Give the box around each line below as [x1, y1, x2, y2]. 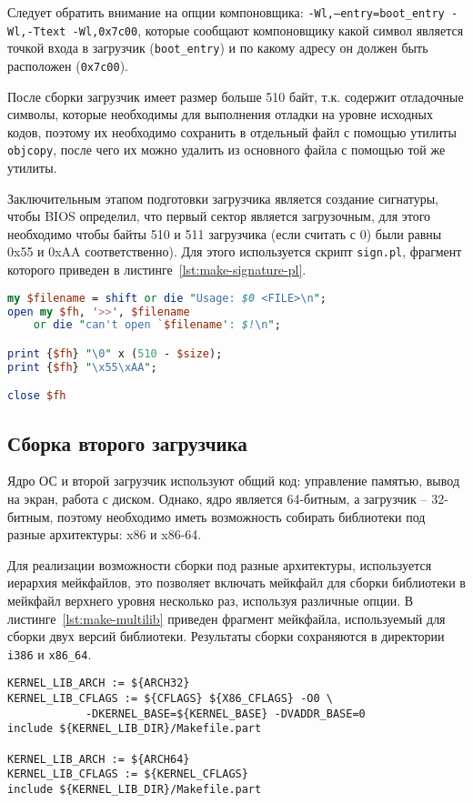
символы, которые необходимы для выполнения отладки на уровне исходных [7, 105, 433, 124]
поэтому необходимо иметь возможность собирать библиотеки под [57, 507, 426, 526]
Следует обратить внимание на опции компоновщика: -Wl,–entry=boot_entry [7, 3, 445, 21]
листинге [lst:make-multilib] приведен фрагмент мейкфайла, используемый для [7, 608, 446, 627]
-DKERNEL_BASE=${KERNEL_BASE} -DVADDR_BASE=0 [85, 707, 366, 720]
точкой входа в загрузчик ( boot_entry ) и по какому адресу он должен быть [7, 38, 428, 57]
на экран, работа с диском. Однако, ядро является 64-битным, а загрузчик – [7, 489, 428, 508]
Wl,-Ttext [7, 25, 66, 38]
